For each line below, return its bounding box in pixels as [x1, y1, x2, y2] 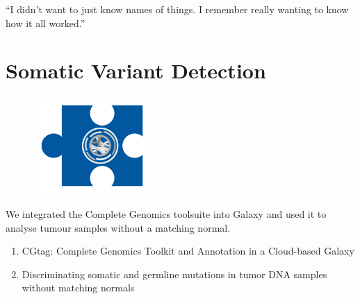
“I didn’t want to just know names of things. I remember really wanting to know [6, 2, 349, 16]
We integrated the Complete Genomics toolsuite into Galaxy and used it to [6, 206, 327, 221]
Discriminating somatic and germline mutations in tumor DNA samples [22, 266, 327, 281]
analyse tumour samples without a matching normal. [6, 220, 231, 234]
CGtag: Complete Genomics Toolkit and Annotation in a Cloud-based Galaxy [22, 244, 354, 258]
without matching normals [22, 280, 135, 295]
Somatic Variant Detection [6, 56, 266, 85]
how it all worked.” [6, 15, 85, 30]
